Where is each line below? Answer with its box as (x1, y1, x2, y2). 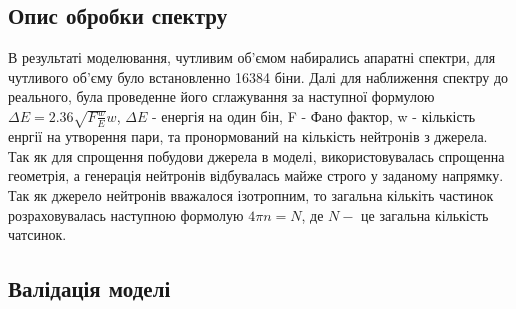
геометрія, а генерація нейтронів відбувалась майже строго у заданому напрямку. (8, 165, 504, 186)
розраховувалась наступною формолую (8, 204, 244, 225)
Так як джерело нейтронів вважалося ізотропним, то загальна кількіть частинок (8, 185, 494, 206)
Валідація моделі (8, 273, 171, 304)
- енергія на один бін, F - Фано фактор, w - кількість (151, 105, 476, 126)
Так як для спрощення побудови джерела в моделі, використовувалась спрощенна (8, 145, 505, 166)
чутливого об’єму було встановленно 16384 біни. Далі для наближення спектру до (8, 66, 509, 87)
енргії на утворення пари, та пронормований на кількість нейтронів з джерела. (8, 126, 488, 147)
